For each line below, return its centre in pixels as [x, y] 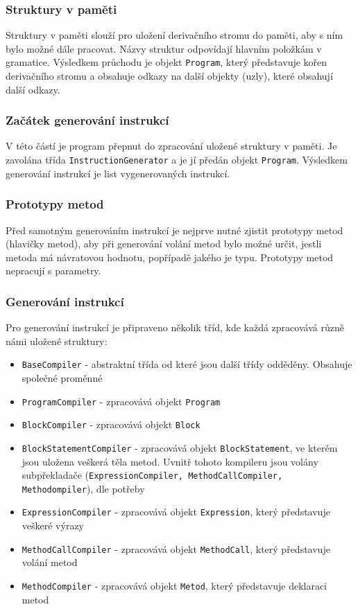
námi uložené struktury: [57, 341]
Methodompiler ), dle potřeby [83, 488]
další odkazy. [33, 89]
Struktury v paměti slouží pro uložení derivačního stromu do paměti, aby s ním [174, 35]
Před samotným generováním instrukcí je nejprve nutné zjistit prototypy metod [174, 230]
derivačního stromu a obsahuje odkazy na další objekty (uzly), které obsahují [169, 76]
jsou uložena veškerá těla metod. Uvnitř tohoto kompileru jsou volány [170, 461]
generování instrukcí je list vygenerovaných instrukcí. [118, 173]
